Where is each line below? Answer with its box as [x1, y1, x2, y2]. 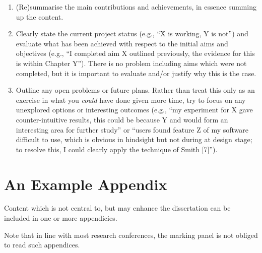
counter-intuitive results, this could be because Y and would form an [16, 114, 228, 124]
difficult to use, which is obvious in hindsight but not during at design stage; [16, 134, 252, 145]
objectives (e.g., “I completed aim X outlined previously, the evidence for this [16, 48, 255, 58]
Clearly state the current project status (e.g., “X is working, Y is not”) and [16, 28, 248, 39]
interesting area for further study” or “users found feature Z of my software [16, 124, 248, 135]
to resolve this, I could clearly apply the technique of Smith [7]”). [16, 144, 218, 154]
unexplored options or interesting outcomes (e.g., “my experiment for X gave [16, 104, 253, 115]
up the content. [16, 11, 63, 22]
